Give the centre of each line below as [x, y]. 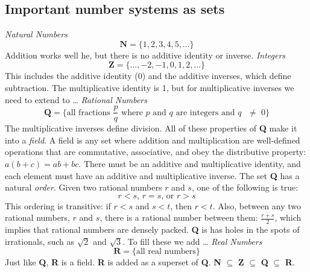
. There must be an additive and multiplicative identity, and [190, 164]
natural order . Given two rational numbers [84, 187]
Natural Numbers [36, 34]
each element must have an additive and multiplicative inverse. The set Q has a [152, 175]
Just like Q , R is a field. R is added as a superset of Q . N [113, 262]
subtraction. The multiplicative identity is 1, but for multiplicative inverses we [150, 87]
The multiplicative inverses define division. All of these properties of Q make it [151, 128]
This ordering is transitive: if [58, 205]
